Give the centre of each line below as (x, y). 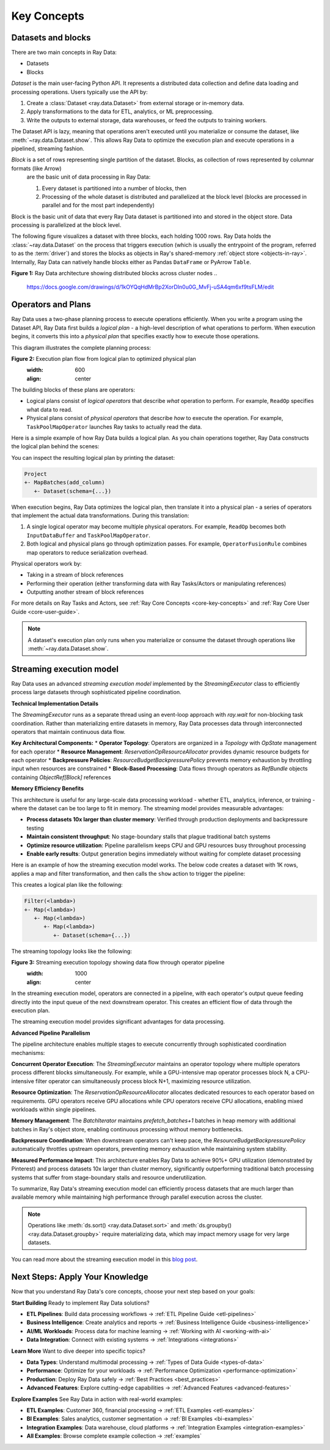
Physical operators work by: (46, 563)
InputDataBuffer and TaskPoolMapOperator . (89, 535)
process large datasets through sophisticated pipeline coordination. (96, 692)
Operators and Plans (51, 305)
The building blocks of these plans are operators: (73, 390)
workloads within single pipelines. (54, 1109)
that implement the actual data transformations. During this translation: (100, 515)
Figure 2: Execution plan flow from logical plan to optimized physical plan (104, 358)
